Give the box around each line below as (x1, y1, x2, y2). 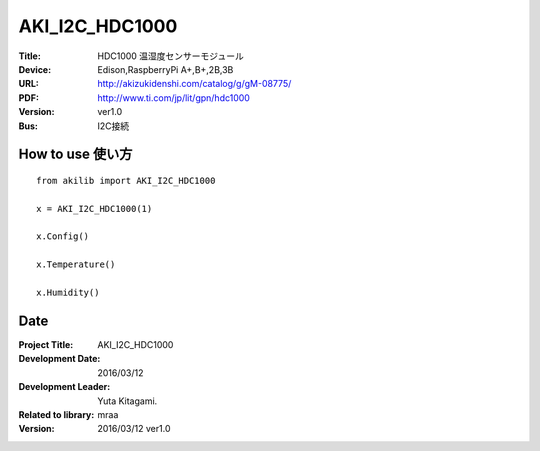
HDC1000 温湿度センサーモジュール (97, 50, 244, 62)
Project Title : (18, 338, 74, 350)
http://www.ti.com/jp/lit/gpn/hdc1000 (97, 91, 250, 104)
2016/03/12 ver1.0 (97, 423, 171, 435)
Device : (18, 63, 52, 75)
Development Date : (18, 353, 101, 365)
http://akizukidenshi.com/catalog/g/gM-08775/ (97, 78, 292, 90)
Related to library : (18, 408, 95, 420)
